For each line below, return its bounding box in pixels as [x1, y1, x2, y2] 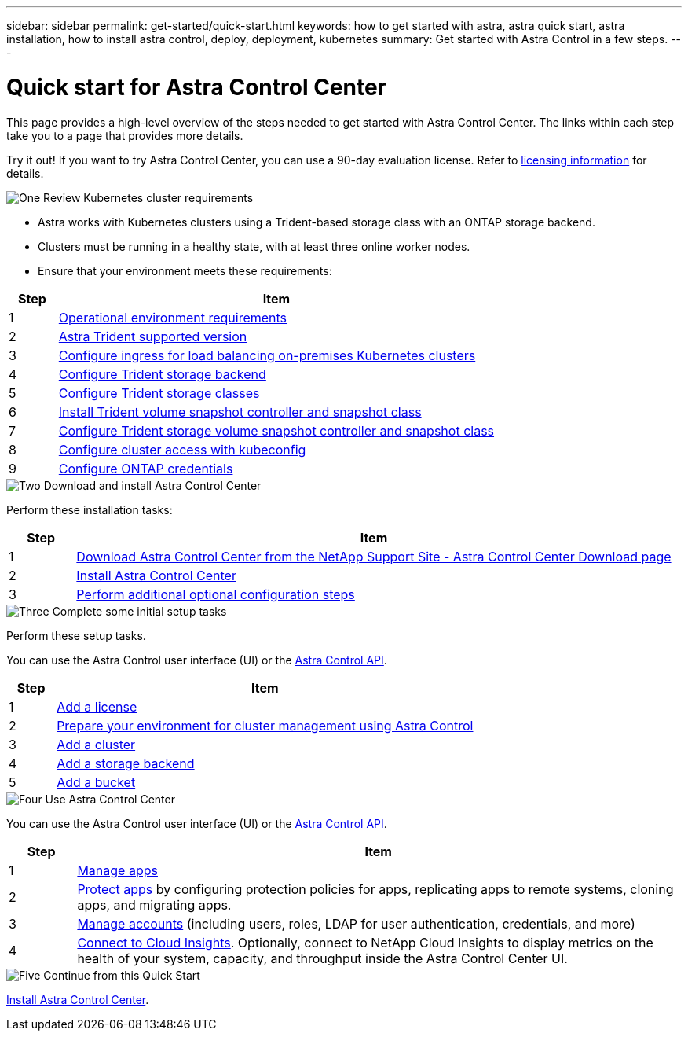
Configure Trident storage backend [58, 366, 266, 382]
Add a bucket [57, 774, 136, 790]
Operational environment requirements [58, 309, 287, 325]
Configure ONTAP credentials [58, 460, 233, 476]
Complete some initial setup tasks [52, 604, 227, 618]
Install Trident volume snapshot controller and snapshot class [58, 403, 422, 420]
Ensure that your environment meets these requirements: [38, 263, 332, 278]
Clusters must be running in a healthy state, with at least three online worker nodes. [38, 239, 470, 253]
